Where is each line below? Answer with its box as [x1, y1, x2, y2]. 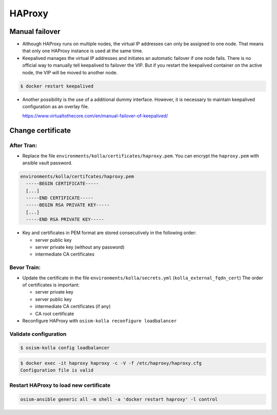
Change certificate [9, 126, 71, 135]
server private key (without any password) [35, 244, 125, 251]
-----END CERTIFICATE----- [26, 195, 94, 201]
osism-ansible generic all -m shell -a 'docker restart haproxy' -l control [20, 396, 218, 402]
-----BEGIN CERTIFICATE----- [26, 181, 100, 186]
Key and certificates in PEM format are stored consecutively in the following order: [22, 230, 197, 236]
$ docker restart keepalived [20, 83, 94, 89]
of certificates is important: [22, 282, 80, 288]
